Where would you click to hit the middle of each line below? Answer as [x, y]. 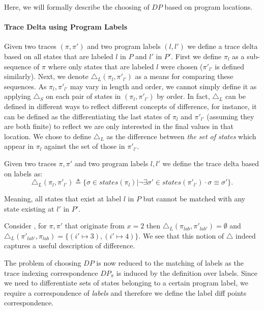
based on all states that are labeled [59, 56]
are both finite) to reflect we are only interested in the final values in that [119, 126]
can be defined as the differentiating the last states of [87, 116]
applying [18, 96]
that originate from [95, 226]
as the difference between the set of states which [181, 136]
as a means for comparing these [184, 76]
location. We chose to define [48, 136]
